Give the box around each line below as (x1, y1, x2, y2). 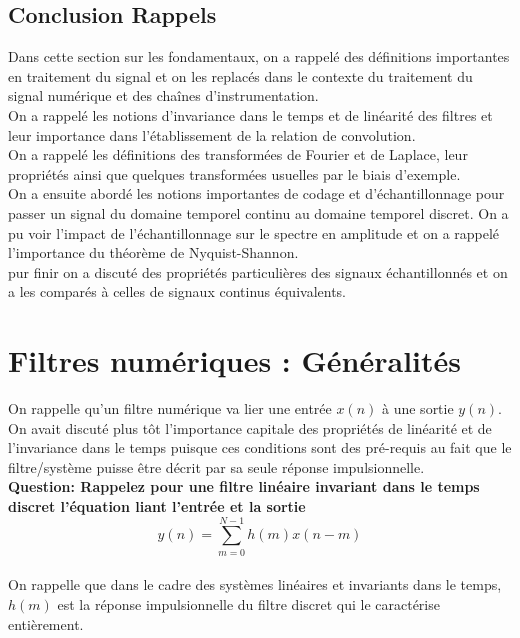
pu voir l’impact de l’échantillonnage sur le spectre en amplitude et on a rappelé (8, 222, 500, 243)
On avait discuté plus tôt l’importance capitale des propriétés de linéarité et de (8, 417, 492, 438)
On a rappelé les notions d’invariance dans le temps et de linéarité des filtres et (8, 104, 493, 125)
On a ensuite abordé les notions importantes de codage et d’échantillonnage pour (8, 183, 505, 204)
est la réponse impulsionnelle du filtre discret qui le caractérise (57, 593, 440, 614)
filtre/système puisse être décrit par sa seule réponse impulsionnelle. (8, 456, 425, 477)
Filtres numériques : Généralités (8, 340, 462, 381)
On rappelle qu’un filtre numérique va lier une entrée (8, 398, 332, 419)
